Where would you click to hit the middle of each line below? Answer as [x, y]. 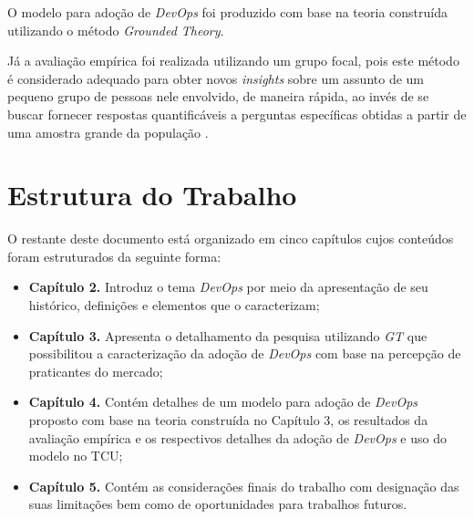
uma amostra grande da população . [108, 132]
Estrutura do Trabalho [152, 195]
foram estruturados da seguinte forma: [114, 256]
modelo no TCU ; [76, 456]
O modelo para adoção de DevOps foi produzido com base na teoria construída [227, 12]
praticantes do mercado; [96, 371]
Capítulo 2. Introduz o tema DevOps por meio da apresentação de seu [228, 287]
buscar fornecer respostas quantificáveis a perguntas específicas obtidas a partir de [237, 114]
